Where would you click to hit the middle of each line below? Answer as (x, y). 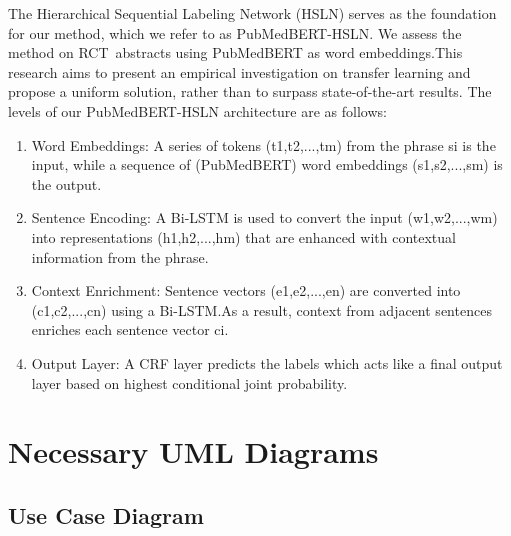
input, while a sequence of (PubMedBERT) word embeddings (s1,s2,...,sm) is (267, 164)
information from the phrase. (120, 256)
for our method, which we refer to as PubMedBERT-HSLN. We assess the (235, 32)
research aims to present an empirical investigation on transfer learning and (239, 71)
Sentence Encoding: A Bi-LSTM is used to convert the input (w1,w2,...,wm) (264, 217)
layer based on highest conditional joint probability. (189, 382)
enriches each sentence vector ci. (130, 329)
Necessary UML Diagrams (193, 451)
